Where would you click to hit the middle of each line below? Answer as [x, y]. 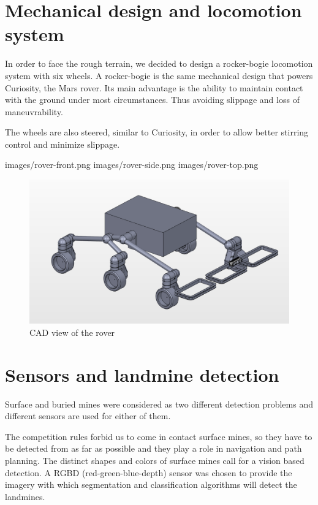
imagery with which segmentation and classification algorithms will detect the [151, 484]
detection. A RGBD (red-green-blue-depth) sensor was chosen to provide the [149, 472]
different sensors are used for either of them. [88, 416]
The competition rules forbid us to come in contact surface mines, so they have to [159, 436]
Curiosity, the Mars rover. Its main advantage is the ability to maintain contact [154, 87]
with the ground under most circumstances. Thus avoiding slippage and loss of [152, 100]
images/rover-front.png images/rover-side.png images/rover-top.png [132, 165]
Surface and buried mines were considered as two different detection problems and [159, 404]
